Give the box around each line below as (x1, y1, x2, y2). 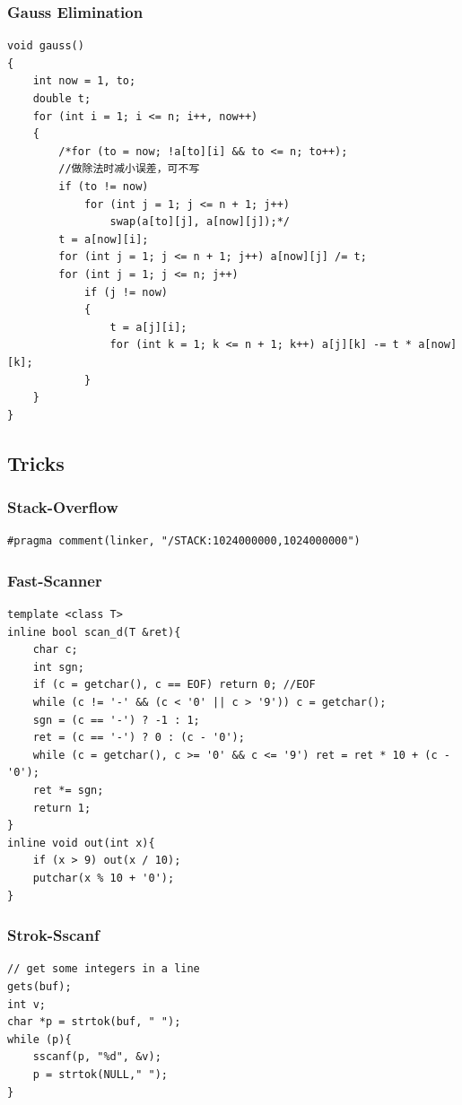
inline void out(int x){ (7, 836, 155, 849)
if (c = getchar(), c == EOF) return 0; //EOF (32, 678, 316, 692)
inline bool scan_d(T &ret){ (7, 625, 181, 639)
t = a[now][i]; (58, 232, 149, 246)
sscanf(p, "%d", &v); (32, 1050, 161, 1064)
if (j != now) (83, 285, 168, 299)
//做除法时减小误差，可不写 (58, 162, 200, 176)
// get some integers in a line (7, 962, 200, 976)
